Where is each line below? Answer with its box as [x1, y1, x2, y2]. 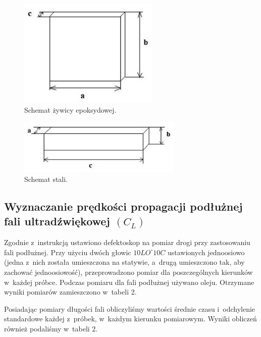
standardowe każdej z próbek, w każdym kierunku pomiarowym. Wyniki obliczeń [4, 313, 257, 324]
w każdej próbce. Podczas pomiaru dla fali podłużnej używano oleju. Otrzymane [4, 276, 254, 287]
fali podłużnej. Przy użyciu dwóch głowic [4, 247, 131, 257]
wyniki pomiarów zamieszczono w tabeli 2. [4, 286, 137, 297]
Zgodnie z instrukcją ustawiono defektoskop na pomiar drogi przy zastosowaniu [4, 237, 250, 248]
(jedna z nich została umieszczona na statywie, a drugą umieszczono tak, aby [4, 257, 245, 267]
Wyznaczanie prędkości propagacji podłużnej [4, 199, 243, 214]
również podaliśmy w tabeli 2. [4, 323, 98, 333]
